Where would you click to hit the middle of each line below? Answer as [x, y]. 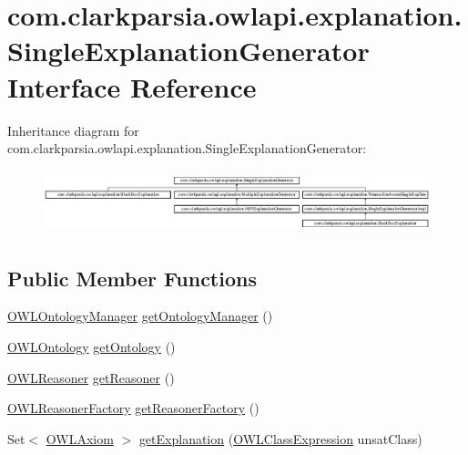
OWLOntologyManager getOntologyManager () [140, 316]
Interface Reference [132, 86]
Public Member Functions [132, 278]
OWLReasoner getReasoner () [91, 377]
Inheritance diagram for [73, 130]
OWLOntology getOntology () [92, 346]
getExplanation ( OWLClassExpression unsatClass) [280, 438]
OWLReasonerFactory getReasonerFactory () [133, 408]
